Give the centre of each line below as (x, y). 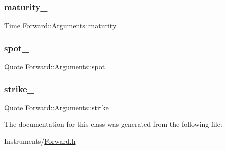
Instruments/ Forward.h (40, 141)
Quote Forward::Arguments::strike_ (59, 107)
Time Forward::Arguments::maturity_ (63, 25)
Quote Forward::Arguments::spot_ (57, 66)
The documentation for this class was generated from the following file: (113, 124)
